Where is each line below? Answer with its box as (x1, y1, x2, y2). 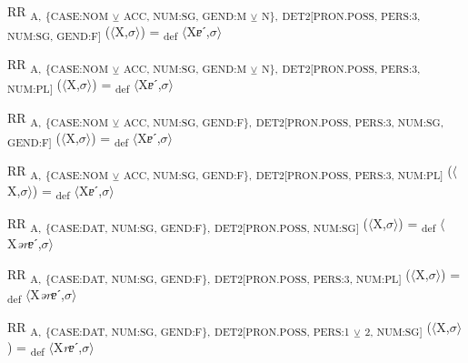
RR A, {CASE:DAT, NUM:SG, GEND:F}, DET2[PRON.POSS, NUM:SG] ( (7, 214, 369, 235)
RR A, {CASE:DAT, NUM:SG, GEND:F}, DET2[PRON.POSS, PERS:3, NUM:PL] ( (7, 264, 411, 286)
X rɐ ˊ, (54, 338, 83, 357)
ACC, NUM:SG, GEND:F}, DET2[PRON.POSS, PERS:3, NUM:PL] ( (123, 160, 453, 182)
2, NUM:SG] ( (364, 317, 432, 338)
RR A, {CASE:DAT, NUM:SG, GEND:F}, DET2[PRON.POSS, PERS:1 (7, 317, 350, 338)
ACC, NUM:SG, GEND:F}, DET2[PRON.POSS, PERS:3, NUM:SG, (123, 114, 443, 129)
